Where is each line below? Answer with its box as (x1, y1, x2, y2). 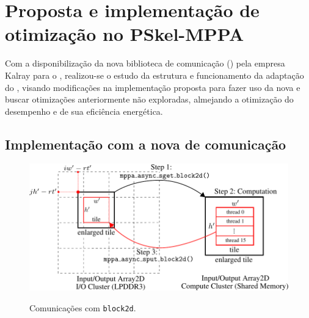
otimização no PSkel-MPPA (5, 21, 244, 46)
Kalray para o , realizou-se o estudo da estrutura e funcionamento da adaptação (5, 68, 304, 81)
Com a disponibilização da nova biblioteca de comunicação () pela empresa (5, 57, 285, 70)
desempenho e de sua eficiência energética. (5, 104, 163, 117)
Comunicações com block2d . (29, 301, 136, 314)
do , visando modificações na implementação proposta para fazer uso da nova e (5, 81, 300, 93)
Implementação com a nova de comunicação (5, 134, 286, 153)
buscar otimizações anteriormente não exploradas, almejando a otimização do (5, 93, 294, 106)
